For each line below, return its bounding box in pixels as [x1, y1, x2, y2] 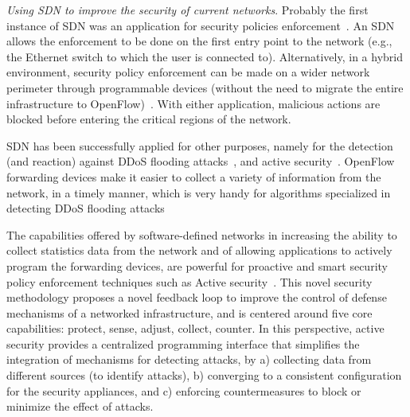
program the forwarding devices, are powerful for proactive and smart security [6, 257, 388, 274]
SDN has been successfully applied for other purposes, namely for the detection [6, 137, 393, 154]
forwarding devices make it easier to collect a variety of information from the [6, 168, 381, 185]
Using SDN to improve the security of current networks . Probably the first [6, 2, 369, 18]
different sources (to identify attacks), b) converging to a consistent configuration [6, 367, 402, 384]
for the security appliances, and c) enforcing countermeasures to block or [6, 382, 361, 399]
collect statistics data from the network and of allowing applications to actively [6, 242, 392, 259]
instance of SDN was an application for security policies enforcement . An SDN [6, 17, 395, 33]
